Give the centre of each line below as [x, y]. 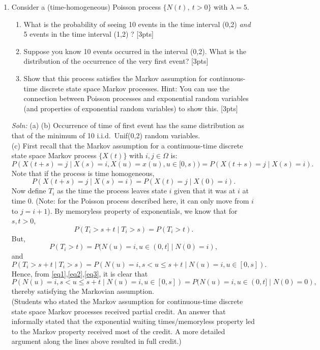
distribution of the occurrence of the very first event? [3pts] [116, 61]
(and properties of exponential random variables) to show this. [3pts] [131, 108]
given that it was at [205, 191]
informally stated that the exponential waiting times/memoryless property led [133, 321]
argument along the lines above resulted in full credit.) [96, 341]
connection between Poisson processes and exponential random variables [136, 98]
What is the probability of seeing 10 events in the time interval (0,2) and [137, 24]
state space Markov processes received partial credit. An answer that [119, 311]
